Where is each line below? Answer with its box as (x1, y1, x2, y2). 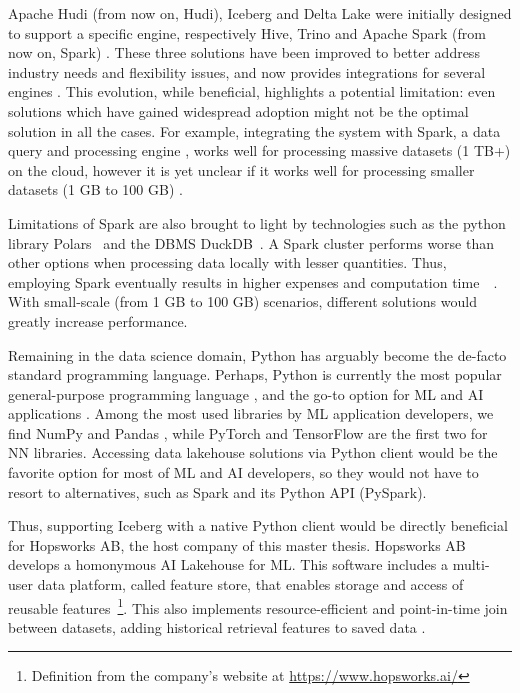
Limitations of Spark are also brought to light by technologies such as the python (8, 212, 506, 233)
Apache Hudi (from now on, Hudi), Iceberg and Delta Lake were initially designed (8, 3, 512, 23)
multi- (452, 554, 490, 575)
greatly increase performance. (8, 310, 188, 331)
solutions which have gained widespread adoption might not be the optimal (8, 100, 469, 121)
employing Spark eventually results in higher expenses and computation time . (8, 271, 498, 292)
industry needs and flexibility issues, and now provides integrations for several (8, 61, 486, 82)
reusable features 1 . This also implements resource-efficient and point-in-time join (8, 594, 508, 618)
